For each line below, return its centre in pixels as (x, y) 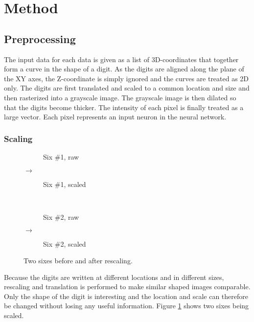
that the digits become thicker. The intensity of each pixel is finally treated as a (124, 107)
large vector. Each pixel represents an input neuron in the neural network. (115, 117)
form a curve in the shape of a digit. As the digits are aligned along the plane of (124, 69)
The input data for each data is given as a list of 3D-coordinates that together (121, 59)
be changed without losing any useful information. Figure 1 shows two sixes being (127, 306)
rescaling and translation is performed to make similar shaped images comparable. (127, 287)
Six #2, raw (61, 217)
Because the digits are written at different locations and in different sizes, (114, 277)
